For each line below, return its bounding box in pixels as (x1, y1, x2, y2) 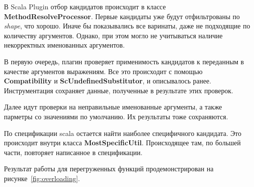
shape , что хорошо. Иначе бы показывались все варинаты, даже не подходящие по (4, 21, 250, 31)
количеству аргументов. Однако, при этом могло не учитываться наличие (4, 30, 223, 40)
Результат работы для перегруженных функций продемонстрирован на (4, 163, 214, 174)
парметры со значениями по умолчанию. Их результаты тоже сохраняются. (4, 111, 228, 121)
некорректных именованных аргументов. (4, 40, 125, 50)
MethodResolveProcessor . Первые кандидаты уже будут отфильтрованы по (4, 11, 240, 21)
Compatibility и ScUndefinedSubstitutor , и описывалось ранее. (4, 76, 211, 86)
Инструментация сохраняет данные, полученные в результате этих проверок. (4, 85, 233, 95)
